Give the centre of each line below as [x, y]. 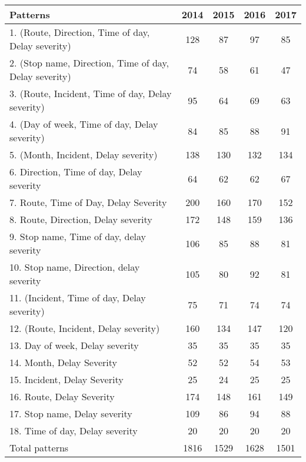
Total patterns [39, 448]
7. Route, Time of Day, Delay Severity [88, 202]
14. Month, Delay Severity [63, 362]
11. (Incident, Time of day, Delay [78, 298]
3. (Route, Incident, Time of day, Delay [91, 93]
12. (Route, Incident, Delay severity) [85, 328]
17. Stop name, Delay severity [71, 413]
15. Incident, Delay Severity [66, 379]
